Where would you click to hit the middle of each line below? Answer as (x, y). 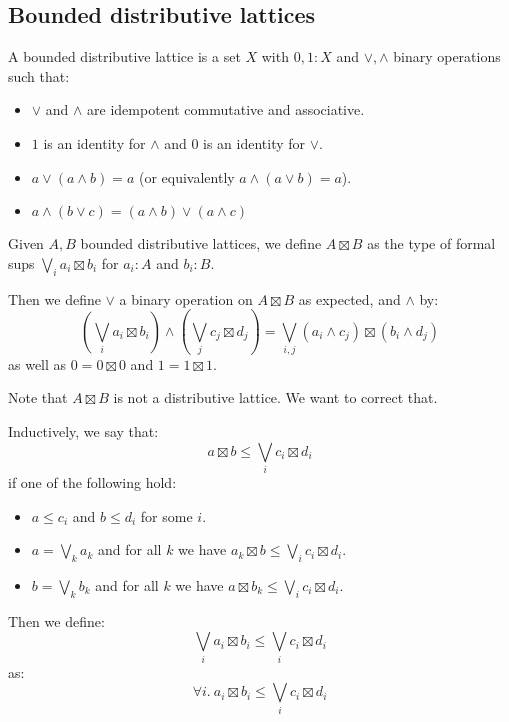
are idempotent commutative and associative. (226, 109)
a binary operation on (186, 298)
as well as (37, 363)
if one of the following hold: (92, 481)
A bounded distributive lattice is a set (124, 56)
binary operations (447, 56)
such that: (39, 75)
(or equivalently (186, 176)
